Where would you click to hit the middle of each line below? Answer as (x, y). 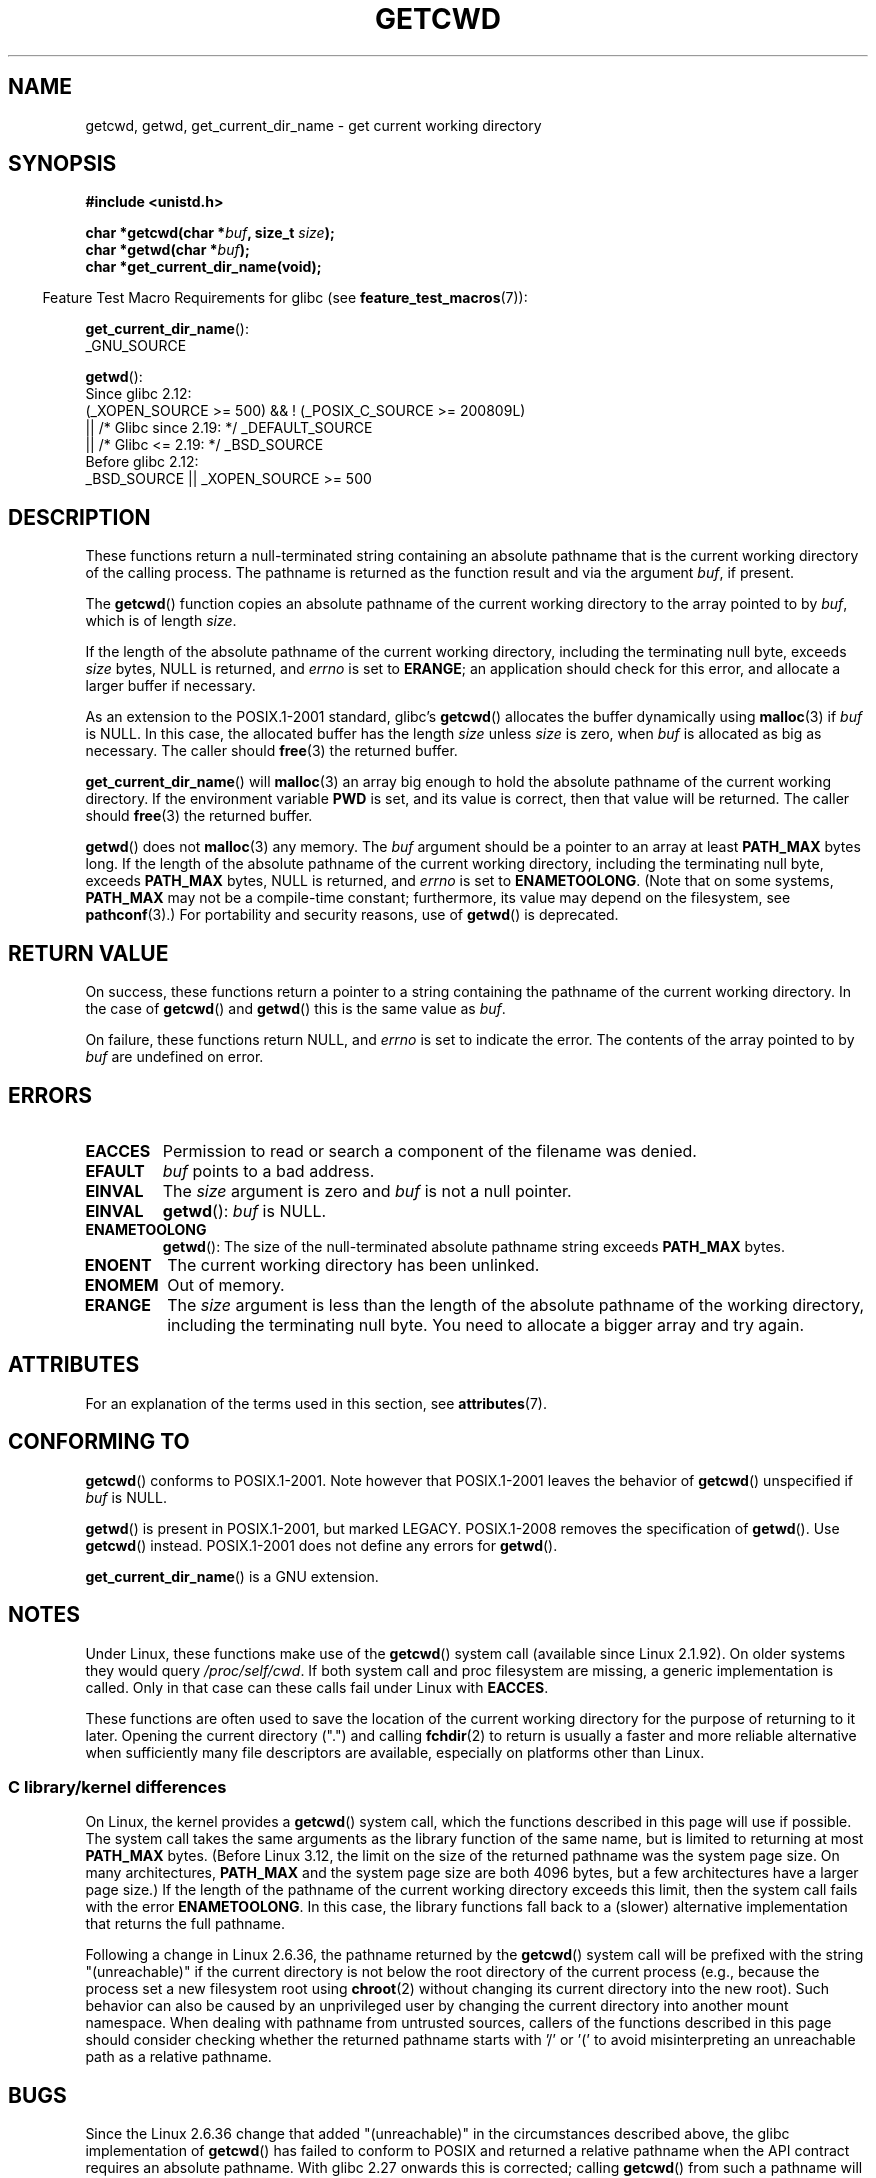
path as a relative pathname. (178, 2057)
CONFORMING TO (99, 1442)
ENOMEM (121, 1284)
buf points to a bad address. (268, 1170)
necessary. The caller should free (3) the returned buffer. (271, 751)
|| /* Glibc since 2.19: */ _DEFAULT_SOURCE (229, 428)
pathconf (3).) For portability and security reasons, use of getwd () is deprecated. (352, 915)
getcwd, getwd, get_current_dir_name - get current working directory (313, 125)
